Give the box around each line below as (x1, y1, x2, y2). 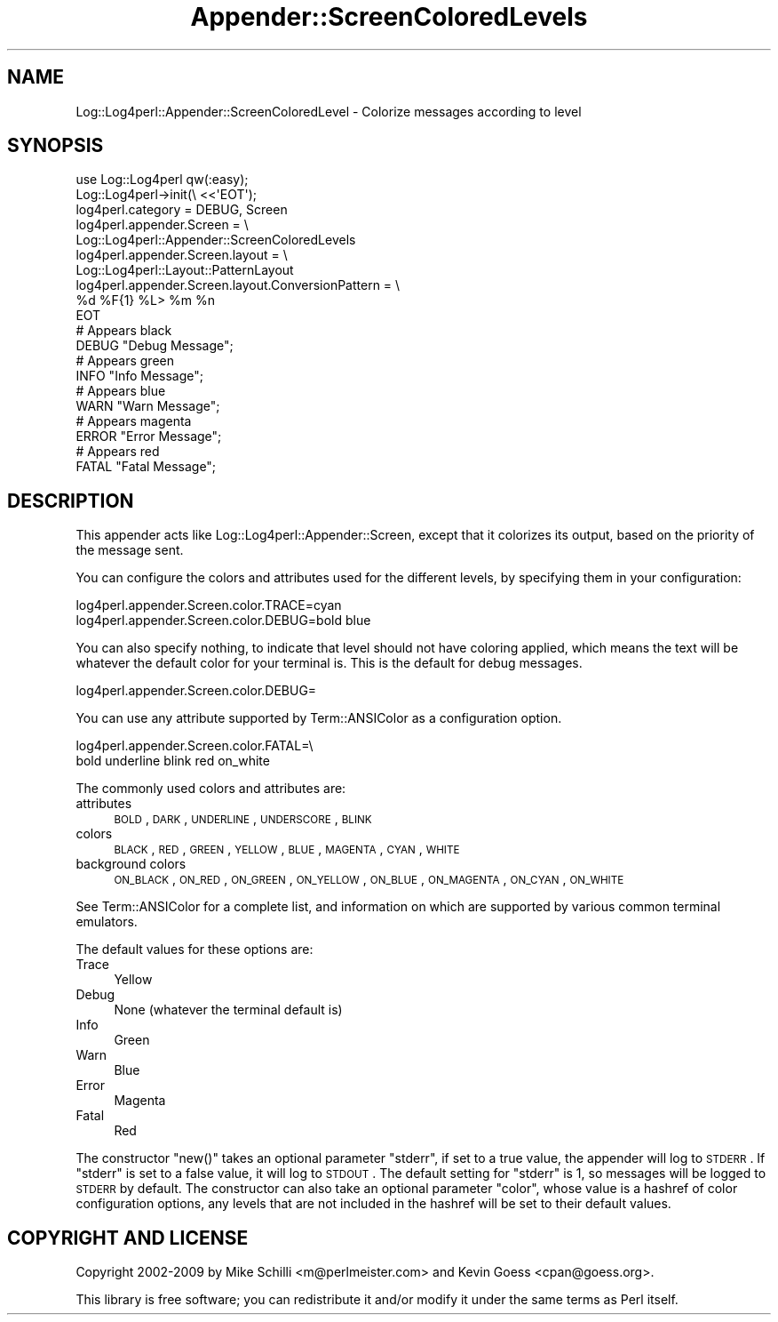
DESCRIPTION (7, 489, 134, 512)
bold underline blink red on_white (75, 753, 270, 769)
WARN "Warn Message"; (75, 398, 220, 414)
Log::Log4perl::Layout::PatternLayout (75, 262, 294, 278)
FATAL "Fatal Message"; (75, 459, 217, 475)
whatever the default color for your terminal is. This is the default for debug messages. (75, 655, 583, 671)
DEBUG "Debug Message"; (75, 338, 234, 354)
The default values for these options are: (75, 941, 314, 957)
